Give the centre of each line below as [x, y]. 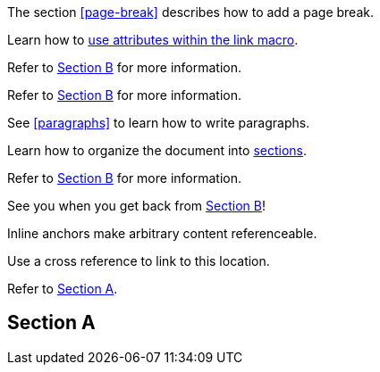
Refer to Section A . [63, 289]
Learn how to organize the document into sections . [157, 150]
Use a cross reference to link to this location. [139, 261]
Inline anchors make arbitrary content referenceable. [162, 233]
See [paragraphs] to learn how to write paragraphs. [159, 123]
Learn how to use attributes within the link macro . [153, 40]
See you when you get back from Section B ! [136, 206]
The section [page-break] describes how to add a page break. [190, 12]
